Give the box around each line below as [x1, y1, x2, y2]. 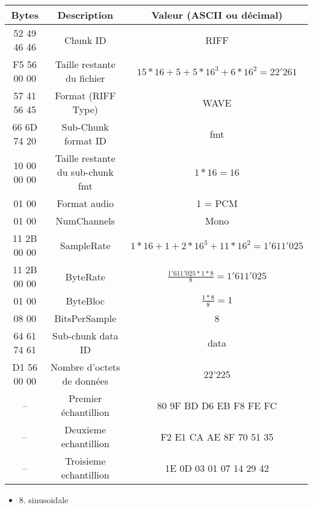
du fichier [65, 71, 105, 85]
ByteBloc [66, 294, 105, 308]
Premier [68, 391, 102, 405]
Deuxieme [64, 423, 106, 436]
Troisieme [65, 454, 106, 468]
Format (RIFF [55, 88, 116, 102]
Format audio [57, 196, 114, 210]
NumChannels [55, 214, 115, 228]
